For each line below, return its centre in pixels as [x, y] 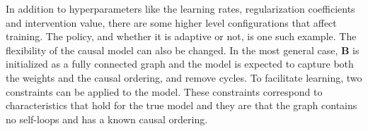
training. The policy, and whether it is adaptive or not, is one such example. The [181, 36]
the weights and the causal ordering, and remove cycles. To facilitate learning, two [184, 77]
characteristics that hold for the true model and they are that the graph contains [182, 105]
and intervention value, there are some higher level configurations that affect [171, 22]
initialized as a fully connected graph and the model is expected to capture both [180, 64]
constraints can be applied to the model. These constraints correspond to [164, 91]
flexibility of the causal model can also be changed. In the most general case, [172, 50]
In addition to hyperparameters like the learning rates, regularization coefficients [180, 8]
